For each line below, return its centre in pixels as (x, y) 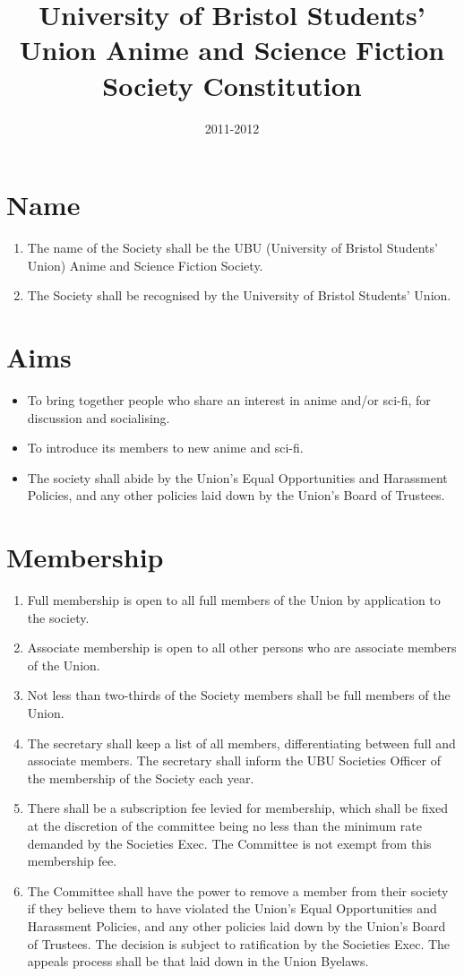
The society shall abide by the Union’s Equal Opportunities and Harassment (237, 477)
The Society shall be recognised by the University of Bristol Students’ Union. (239, 295)
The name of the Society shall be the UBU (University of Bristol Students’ (232, 248)
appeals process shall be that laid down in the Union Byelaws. (198, 961)
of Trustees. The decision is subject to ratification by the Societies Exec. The (239, 943)
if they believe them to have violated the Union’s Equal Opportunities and (232, 908)
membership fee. (72, 861)
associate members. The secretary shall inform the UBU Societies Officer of (234, 760)
